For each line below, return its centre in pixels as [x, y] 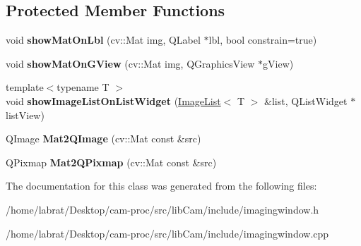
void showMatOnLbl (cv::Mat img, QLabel [103, 40]
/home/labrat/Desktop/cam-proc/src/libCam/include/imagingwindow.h [162, 209]
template [25, 87]
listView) [25, 115]
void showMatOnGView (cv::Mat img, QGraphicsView [130, 63]
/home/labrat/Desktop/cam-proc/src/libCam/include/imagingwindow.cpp [167, 233]
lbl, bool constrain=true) [263, 40]
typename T [83, 87]
